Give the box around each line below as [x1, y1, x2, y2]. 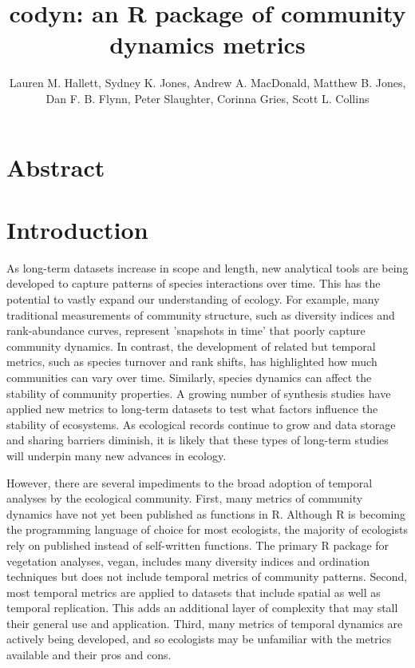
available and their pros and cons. [6, 646, 172, 663]
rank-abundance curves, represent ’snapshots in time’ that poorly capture [6, 322, 366, 339]
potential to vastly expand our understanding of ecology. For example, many [6, 291, 380, 307]
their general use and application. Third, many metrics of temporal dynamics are [6, 614, 403, 631]
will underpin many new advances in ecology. [6, 447, 227, 463]
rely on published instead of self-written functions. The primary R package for [6, 536, 389, 553]
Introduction [6, 213, 148, 245]
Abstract [6, 150, 105, 183]
